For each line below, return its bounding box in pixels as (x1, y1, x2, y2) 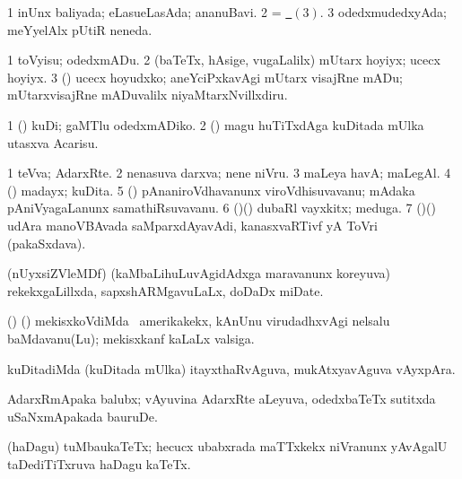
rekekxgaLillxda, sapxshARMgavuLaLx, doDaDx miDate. (7, 281, 324, 300)
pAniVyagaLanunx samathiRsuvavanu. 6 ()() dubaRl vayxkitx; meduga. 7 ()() (7, 198, 436, 217)
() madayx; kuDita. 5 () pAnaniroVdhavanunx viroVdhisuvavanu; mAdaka (7, 180, 415, 199)
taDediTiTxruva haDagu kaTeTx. (7, 454, 191, 473)
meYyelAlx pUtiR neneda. (7, 20, 153, 39)
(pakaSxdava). (7, 233, 86, 252)
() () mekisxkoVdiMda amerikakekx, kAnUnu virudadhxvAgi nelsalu (7, 311, 390, 330)
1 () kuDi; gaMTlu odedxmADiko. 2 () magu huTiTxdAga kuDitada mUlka (7, 115, 424, 134)
